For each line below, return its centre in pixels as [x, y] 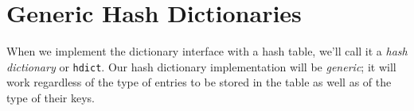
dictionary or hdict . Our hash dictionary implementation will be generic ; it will [201, 66]
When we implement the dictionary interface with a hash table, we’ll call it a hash [207, 51]
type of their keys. [51, 97]
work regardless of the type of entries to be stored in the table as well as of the [199, 82]
